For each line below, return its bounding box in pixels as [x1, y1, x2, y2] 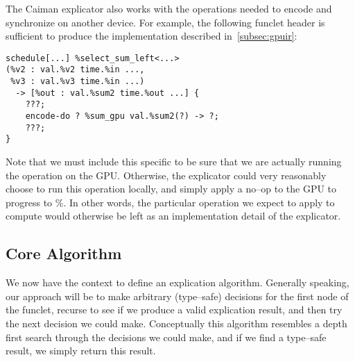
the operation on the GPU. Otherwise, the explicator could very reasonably [6, 167, 327, 182]
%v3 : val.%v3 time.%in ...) [10, 76, 145, 87]
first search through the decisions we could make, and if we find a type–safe [6, 329, 327, 344]
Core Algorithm [6, 242, 122, 264]
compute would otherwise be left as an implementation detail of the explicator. [6, 208, 341, 223]
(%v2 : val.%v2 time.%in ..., [6, 65, 145, 75]
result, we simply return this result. [6, 343, 156, 358]
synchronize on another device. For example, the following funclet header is [6, 15, 325, 29]
